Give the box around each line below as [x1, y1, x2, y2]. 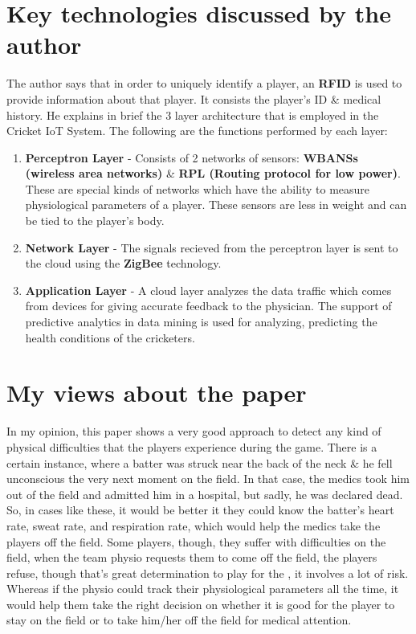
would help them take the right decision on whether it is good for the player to [6, 595, 395, 612]
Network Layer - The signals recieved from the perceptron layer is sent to [25, 239, 398, 256]
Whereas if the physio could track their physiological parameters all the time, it [6, 580, 399, 597]
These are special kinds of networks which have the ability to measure [25, 180, 370, 197]
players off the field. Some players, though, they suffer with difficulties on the [6, 533, 386, 550]
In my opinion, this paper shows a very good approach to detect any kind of [6, 423, 381, 440]
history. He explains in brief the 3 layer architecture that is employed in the [6, 106, 379, 123]
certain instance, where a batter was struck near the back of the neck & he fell [6, 454, 393, 471]
